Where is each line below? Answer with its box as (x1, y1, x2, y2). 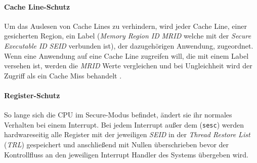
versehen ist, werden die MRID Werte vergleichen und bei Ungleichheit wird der (4, 60, 252, 71)
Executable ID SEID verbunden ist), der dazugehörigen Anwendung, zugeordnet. (4, 40, 253, 51)
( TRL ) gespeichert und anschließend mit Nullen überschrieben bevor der (4, 139, 229, 149)
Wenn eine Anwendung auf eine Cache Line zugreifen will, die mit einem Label (4, 50, 249, 61)
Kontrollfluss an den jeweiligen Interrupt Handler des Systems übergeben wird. (4, 149, 248, 159)
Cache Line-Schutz (4, 1, 70, 12)
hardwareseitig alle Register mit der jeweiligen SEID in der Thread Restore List (4, 129, 250, 140)
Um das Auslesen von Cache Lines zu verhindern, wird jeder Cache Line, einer (4, 20, 247, 31)
